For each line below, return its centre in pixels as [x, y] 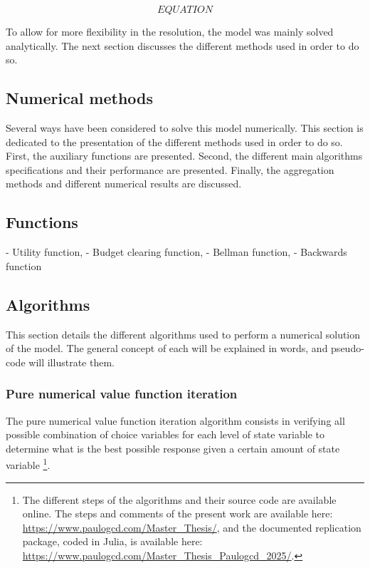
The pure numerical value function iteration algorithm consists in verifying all [175, 420]
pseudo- [348, 348]
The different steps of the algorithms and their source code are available [179, 499]
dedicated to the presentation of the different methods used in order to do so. [174, 141]
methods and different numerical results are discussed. [124, 184]
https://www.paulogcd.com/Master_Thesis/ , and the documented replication [192, 527]
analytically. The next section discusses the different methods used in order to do [183, 45]
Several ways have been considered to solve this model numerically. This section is [185, 127]
